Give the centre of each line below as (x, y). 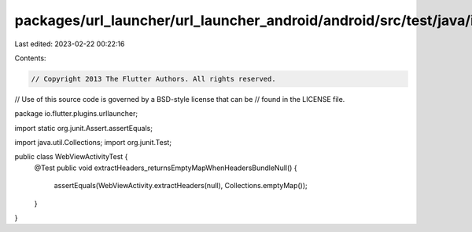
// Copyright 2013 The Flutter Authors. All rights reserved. (153, 79)
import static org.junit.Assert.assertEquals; (84, 128)
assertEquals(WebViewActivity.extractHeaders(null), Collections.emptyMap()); (181, 186)
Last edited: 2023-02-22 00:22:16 (70, 44)
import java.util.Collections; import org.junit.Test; (93, 143)
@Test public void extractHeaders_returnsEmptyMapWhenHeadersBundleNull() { (166, 168)
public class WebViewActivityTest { (71, 157)
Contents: (30, 58)
